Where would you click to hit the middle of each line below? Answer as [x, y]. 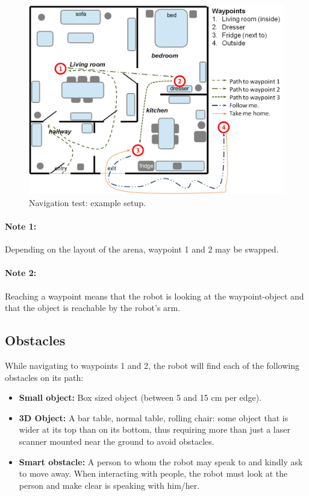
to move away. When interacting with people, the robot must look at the [153, 473]
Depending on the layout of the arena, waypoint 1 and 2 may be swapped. [142, 249]
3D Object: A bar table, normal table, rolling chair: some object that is [154, 417]
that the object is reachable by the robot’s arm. [93, 308]
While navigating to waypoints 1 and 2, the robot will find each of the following [152, 366]
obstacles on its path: [44, 377]
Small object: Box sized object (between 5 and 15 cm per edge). [140, 397]
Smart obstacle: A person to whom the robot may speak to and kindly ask [161, 461]
